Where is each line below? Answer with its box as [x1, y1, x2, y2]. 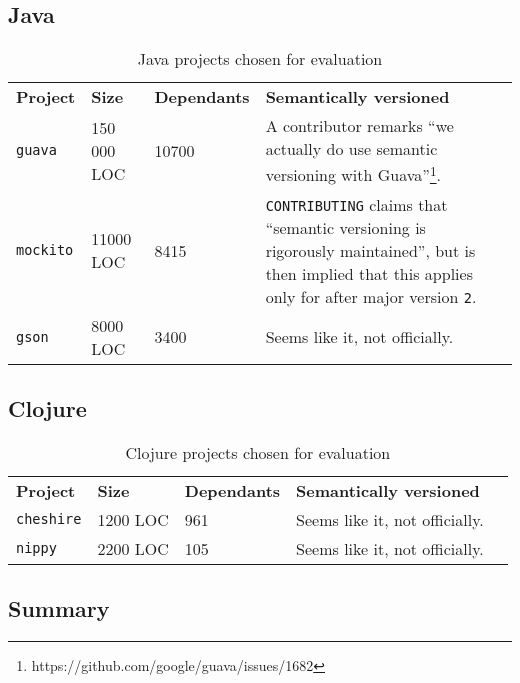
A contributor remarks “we [265, 114, 454, 138]
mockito [16, 242, 74, 259]
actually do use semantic [265, 137, 438, 161]
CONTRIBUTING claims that [265, 192, 448, 216]
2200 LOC [97, 536, 169, 560]
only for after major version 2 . [265, 284, 477, 308]
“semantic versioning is [265, 215, 426, 239]
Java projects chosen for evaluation [137, 47, 383, 71]
